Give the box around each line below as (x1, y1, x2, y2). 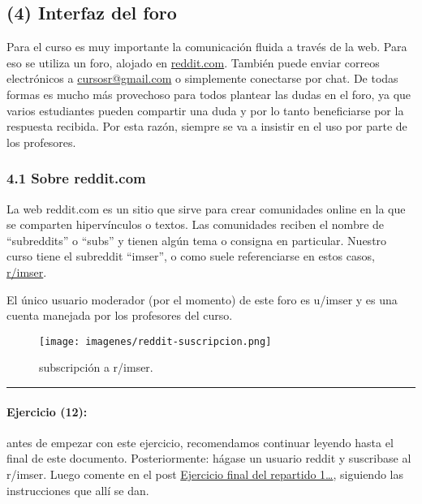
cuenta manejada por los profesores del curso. (6, 307, 233, 324)
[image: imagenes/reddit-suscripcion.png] (39, 335, 272, 347)
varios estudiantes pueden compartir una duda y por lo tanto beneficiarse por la (6, 101, 404, 118)
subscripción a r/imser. (39, 359, 153, 376)
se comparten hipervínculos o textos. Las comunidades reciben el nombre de (6, 216, 385, 233)
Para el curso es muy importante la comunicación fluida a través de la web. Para (6, 38, 407, 55)
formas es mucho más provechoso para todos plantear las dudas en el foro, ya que (6, 85, 411, 102)
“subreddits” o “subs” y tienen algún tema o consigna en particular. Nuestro (6, 231, 387, 248)
